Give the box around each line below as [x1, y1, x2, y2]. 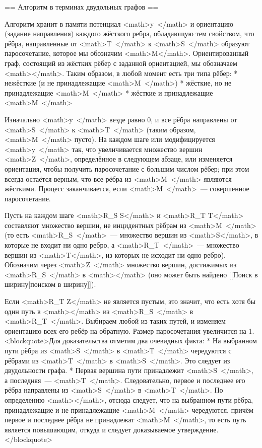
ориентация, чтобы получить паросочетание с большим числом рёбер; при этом [5, 163, 249, 174]
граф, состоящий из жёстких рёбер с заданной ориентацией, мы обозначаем [5, 57, 237, 68]
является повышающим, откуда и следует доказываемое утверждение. [5, 424, 219, 434]
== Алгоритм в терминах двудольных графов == [5, 2, 159, 12]
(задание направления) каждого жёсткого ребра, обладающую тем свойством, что [5, 28, 254, 39]
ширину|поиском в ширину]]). [5, 279, 96, 289]
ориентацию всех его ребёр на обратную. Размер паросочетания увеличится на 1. [5, 325, 254, 336]
